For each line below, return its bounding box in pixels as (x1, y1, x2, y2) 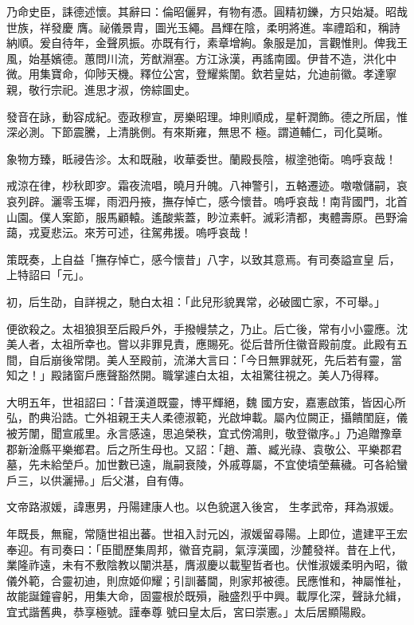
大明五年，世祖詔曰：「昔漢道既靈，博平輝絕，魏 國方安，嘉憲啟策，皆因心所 (6, 393, 406, 410)
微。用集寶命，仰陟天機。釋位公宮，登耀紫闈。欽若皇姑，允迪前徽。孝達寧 (6, 65, 396, 82)
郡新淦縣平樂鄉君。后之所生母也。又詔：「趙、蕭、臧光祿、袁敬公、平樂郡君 (6, 440, 402, 457)
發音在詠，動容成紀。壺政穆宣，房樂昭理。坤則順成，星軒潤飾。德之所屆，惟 (6, 108, 408, 124)
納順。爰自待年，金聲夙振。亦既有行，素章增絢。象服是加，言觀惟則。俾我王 (6, 34, 408, 51)
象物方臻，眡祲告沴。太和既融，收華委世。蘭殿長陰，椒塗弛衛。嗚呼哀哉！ (6, 150, 396, 167)
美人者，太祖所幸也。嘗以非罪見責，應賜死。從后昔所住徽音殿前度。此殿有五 (6, 336, 408, 352)
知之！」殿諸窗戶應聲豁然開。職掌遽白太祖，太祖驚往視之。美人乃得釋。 (6, 367, 385, 383)
